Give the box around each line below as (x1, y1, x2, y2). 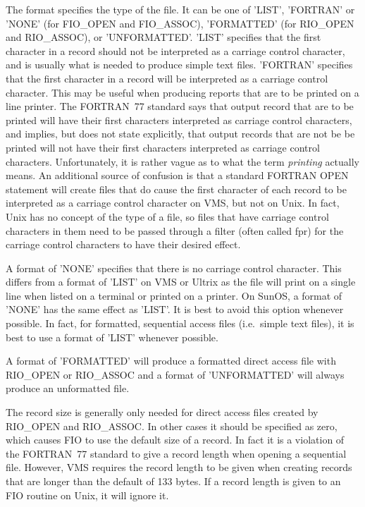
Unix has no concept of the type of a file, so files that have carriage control (6, 209, 329, 224)
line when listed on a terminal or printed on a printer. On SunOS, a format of (6, 288, 342, 303)
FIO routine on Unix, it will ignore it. (6, 487, 169, 502)
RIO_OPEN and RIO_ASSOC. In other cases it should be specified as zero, (6, 418, 338, 433)
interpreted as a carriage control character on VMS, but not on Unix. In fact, (6, 195, 340, 210)
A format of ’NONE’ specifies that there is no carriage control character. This (6, 260, 342, 275)
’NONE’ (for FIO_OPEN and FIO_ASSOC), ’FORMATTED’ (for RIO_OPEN (6, 16, 354, 30)
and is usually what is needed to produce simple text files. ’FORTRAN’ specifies (6, 57, 353, 72)
